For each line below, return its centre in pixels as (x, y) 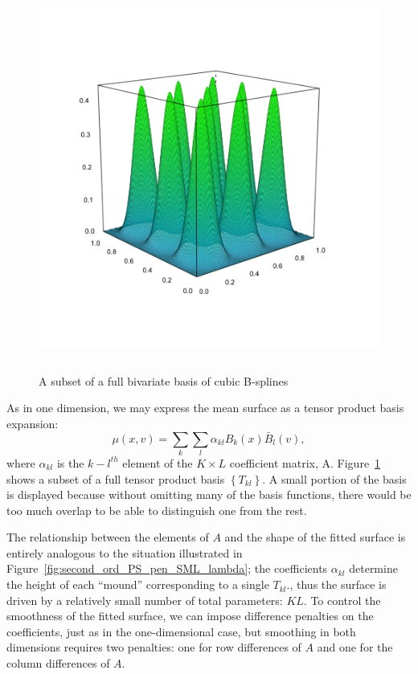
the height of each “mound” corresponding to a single (138, 584)
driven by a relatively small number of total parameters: (145, 600)
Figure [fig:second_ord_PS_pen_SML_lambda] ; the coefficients (167, 568)
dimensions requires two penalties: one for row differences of (154, 647)
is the (70, 462)
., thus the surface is (336, 584)
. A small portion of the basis (334, 478)
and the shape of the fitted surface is (315, 537)
